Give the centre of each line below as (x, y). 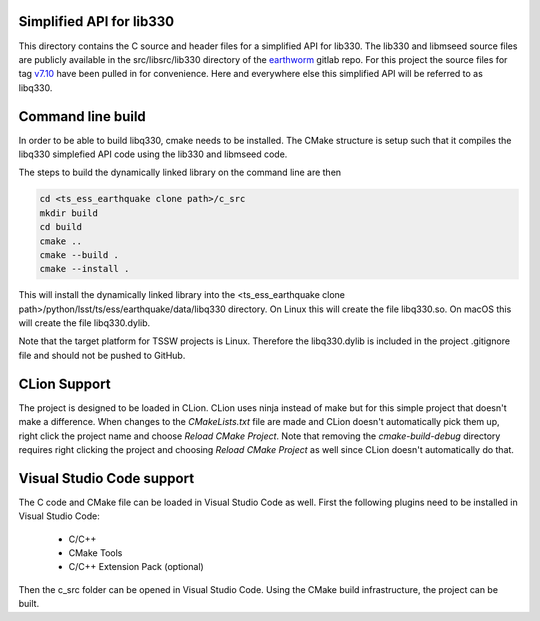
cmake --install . (84, 269)
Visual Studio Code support (106, 478)
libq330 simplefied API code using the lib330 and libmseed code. (153, 154)
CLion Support (64, 383)
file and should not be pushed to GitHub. (102, 355)
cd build (61, 227)
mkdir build (69, 213)
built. (29, 604)
